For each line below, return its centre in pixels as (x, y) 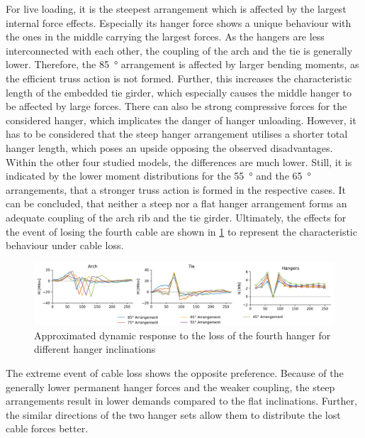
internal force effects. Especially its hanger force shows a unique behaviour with (179, 22)
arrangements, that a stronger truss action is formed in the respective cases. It (176, 189)
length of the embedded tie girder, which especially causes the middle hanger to (179, 92)
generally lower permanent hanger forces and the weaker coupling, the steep (170, 387)
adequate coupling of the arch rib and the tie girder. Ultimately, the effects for (176, 217)
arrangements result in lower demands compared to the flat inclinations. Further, (181, 401)
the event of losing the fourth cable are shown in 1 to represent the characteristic (181, 231)
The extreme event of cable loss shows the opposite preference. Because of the (175, 373)
